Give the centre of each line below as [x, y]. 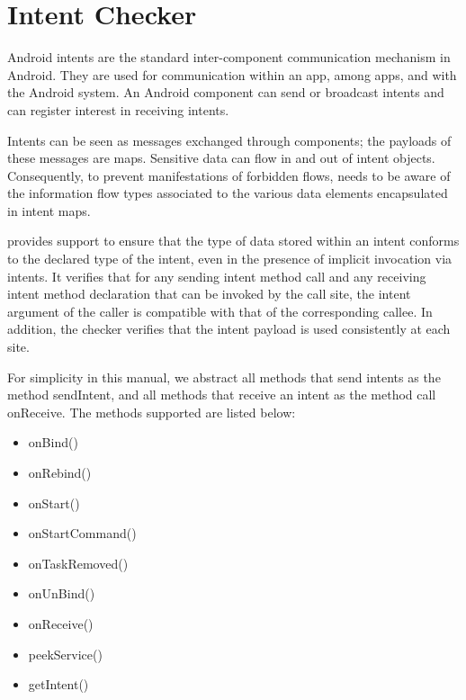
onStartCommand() [82, 533]
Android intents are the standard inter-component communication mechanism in [229, 57]
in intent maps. [49, 210]
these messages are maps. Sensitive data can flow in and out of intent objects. [221, 158]
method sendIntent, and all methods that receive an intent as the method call [222, 395]
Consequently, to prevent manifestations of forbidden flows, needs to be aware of [229, 175]
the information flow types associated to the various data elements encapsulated [228, 193]
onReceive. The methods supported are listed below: [152, 412]
